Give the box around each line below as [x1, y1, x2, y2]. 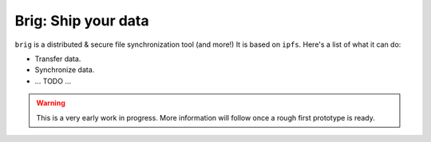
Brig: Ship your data [14, 12, 149, 29]
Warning [36, 98, 65, 108]
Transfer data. [34, 54, 81, 63]
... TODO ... [34, 76, 72, 86]
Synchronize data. [34, 65, 95, 75]
